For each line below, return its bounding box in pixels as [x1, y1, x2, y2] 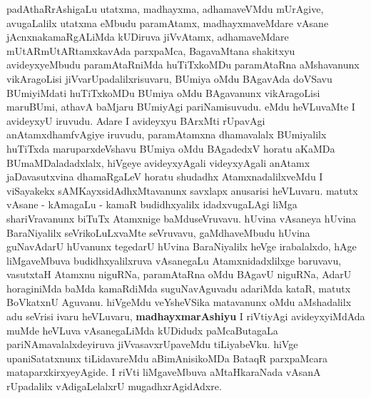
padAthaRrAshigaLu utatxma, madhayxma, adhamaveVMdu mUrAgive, [6, 1, 324, 16]
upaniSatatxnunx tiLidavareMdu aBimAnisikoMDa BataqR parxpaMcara [6, 350, 328, 365]
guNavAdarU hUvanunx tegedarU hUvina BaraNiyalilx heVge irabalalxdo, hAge [6, 239, 357, 254]
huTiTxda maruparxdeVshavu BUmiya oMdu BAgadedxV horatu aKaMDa [6, 141, 335, 155]
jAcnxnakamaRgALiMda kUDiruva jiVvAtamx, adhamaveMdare [6, 29, 289, 44]
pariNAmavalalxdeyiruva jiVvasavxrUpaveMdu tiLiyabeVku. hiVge [6, 337, 298, 352]
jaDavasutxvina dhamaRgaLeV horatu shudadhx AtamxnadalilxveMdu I [6, 169, 323, 184]
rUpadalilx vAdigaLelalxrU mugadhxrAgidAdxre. [6, 379, 222, 394]
